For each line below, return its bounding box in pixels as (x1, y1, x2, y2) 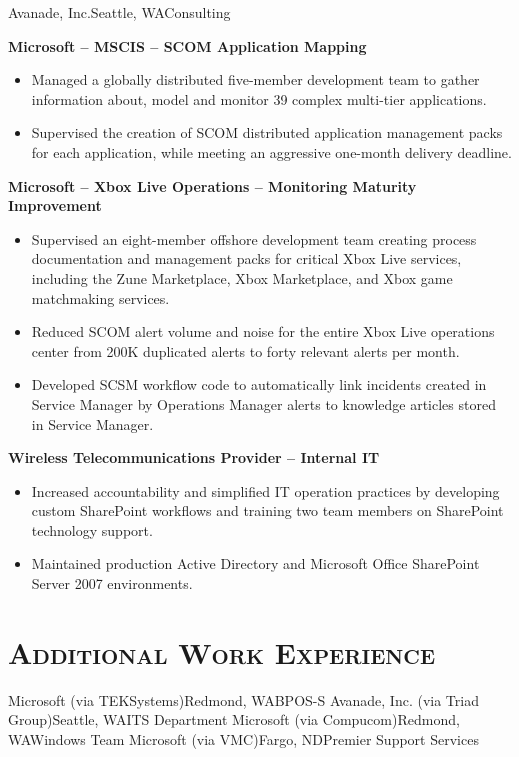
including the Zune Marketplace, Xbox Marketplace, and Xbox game (31, 267, 453, 288)
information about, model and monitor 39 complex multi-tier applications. (31, 88, 487, 109)
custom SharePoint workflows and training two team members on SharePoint (31, 500, 504, 521)
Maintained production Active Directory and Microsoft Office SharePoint (31, 553, 480, 574)
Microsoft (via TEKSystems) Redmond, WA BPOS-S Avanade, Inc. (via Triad (8, 689, 479, 710)
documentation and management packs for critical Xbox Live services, (31, 248, 462, 269)
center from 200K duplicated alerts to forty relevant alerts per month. (31, 340, 460, 361)
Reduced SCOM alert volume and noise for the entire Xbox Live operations (31, 321, 495, 342)
